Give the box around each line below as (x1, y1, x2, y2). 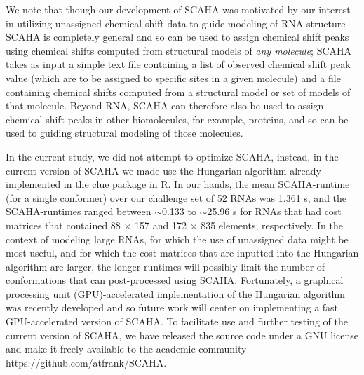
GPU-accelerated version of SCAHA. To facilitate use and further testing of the (6, 314, 348, 329)
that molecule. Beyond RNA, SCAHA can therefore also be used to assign (6, 98, 324, 113)
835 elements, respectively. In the (201, 217, 343, 232)
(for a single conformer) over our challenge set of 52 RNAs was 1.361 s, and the (6, 190, 347, 205)
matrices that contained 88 (6, 217, 121, 232)
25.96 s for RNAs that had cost (207, 204, 342, 219)
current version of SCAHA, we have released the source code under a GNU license (6, 327, 359, 342)
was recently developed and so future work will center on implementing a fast (6, 300, 339, 315)
